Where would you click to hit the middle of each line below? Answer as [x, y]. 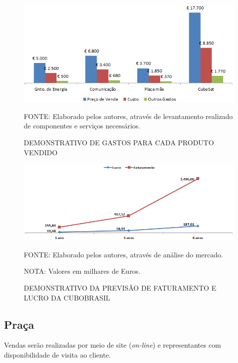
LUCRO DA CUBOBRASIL [67, 297]
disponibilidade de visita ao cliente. [58, 355]
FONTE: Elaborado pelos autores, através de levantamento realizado [128, 116]
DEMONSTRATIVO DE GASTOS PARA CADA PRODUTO [119, 142]
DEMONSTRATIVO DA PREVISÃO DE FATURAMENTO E [120, 288]
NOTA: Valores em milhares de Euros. [82, 271]
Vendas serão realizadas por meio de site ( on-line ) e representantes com [113, 345]
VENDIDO [41, 152]
